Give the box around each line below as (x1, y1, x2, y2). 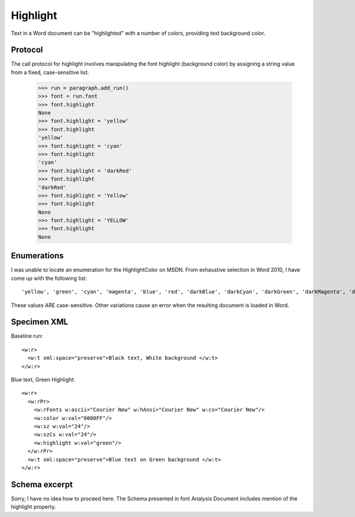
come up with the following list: (11, 274, 87, 282)
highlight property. (11, 503, 56, 510)
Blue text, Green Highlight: (11, 376, 75, 383)
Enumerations (11, 251, 64, 261)
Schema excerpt (11, 479, 73, 489)
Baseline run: (11, 332, 43, 340)
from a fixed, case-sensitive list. (11, 69, 89, 76)
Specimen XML (11, 317, 69, 327)
